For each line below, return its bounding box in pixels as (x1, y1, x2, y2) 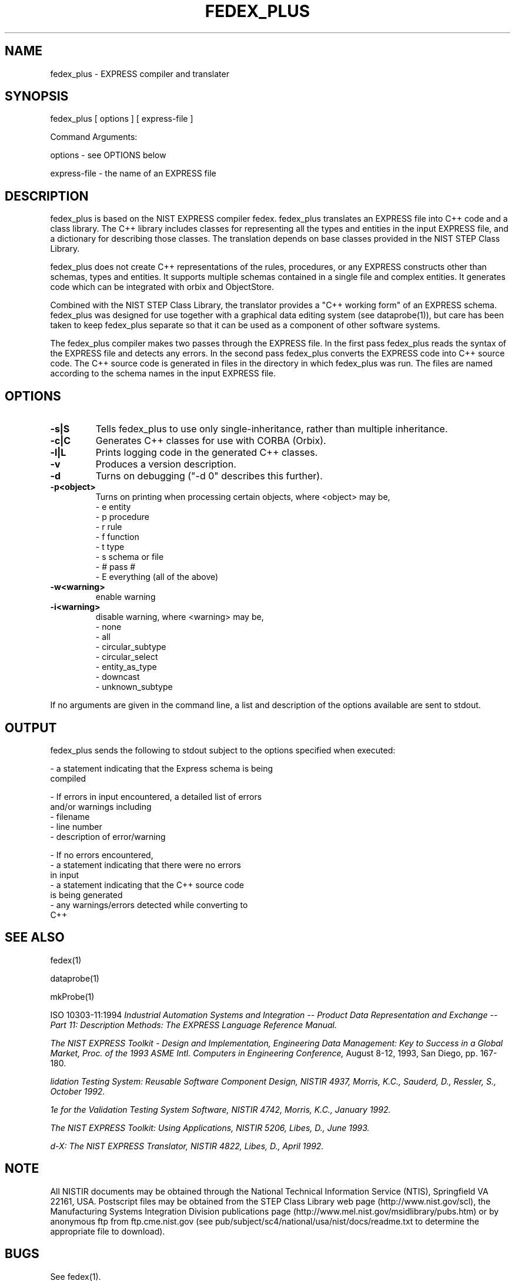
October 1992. (50, 1086, 105, 1096)
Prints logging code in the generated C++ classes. (95, 446, 318, 459)
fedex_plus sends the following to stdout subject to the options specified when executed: (50, 745, 396, 755)
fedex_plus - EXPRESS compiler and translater (50, 68, 229, 79)
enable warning (95, 592, 156, 602)
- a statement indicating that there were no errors (50, 859, 241, 870)
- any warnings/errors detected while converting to (50, 899, 248, 910)
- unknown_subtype (95, 682, 173, 692)
